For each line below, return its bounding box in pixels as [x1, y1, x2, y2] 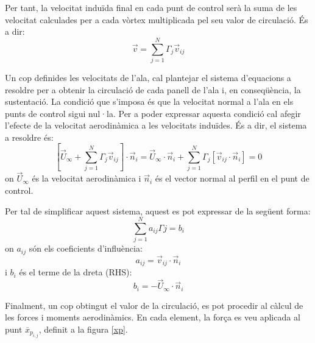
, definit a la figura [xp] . [38, 322, 128, 335]
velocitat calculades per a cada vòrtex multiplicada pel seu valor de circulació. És [5, 13, 308, 26]
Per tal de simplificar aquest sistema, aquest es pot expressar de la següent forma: [5, 204, 311, 217]
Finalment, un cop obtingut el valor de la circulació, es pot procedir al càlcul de [5, 299, 303, 311]
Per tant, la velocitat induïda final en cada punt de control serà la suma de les [5, 1, 297, 13]
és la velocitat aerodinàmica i [32, 172, 141, 185]
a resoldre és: [5, 130, 54, 143]
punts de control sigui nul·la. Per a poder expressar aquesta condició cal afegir [5, 107, 301, 119]
